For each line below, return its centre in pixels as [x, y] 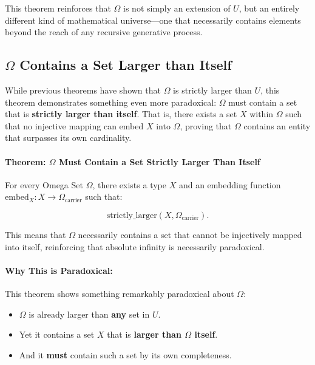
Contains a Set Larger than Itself [126, 65]
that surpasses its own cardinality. [68, 138]
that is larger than [144, 334]
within [262, 114]
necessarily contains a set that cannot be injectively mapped [190, 234]
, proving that [206, 125]
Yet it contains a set [57, 334]
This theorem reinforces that [58, 8]
